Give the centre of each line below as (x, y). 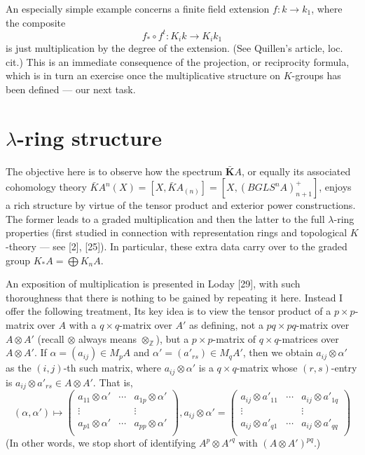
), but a (172, 338)
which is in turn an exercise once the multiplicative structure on (143, 75)
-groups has (316, 75)
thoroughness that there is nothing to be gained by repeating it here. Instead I (174, 297)
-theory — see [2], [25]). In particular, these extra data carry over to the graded (177, 246)
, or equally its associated (296, 171)
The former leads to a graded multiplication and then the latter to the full (165, 218)
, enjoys (335, 187)
